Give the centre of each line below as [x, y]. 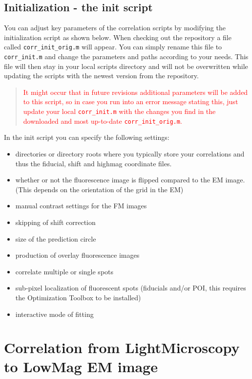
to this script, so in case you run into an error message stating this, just [131, 101]
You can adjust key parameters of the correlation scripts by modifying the [115, 28]
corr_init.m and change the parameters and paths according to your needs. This [126, 56]
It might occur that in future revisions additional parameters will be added [136, 92]
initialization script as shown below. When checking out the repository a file [118, 37]
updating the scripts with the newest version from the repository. [101, 76]
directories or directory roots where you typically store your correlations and [130, 153]
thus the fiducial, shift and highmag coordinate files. [94, 163]
